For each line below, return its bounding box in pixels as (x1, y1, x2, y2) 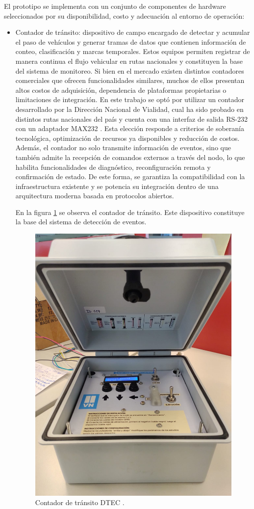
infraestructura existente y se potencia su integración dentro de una (15, 181, 219, 191)
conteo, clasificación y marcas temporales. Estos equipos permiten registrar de (15, 46, 250, 56)
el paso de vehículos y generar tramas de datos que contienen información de (15, 36, 246, 47)
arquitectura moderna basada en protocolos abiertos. (15, 190, 174, 201)
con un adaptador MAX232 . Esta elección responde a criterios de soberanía (15, 123, 244, 134)
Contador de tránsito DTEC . (35, 497, 125, 508)
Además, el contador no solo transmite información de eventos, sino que (15, 142, 231, 153)
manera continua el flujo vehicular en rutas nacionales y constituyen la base (15, 55, 243, 66)
